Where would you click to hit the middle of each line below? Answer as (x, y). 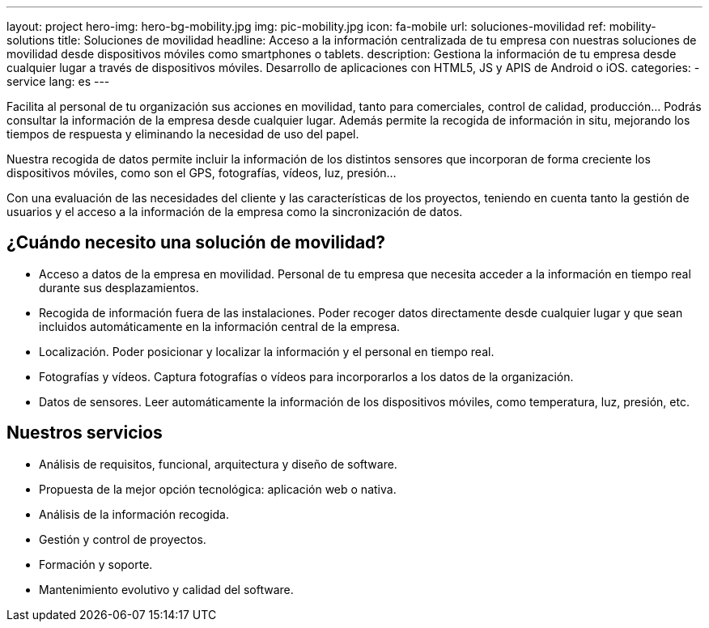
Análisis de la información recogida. (134, 514)
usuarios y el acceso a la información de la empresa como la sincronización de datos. (235, 212)
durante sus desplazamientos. (119, 287)
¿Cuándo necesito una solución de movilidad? (196, 243)
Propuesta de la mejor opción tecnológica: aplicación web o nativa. (218, 489)
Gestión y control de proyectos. (123, 539)
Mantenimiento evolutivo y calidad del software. (166, 589)
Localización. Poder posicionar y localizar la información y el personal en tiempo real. (267, 351)
